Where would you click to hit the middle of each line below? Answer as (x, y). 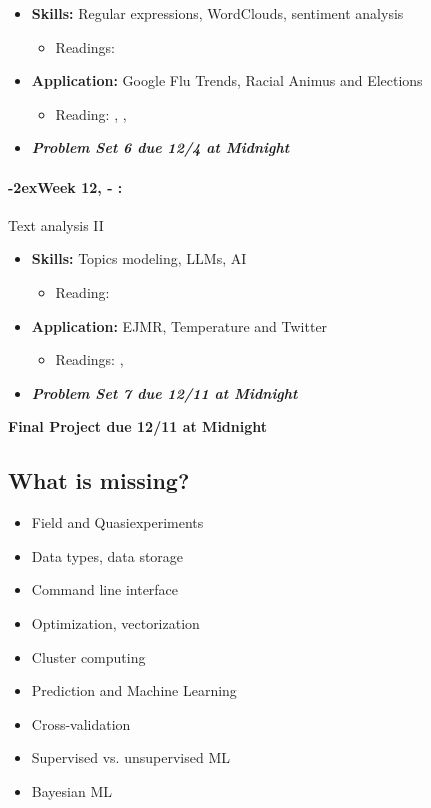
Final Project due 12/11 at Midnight (138, 426)
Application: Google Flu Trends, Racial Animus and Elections (227, 80)
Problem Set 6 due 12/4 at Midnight (160, 147)
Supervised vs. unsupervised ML (130, 757)
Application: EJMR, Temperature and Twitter (179, 325)
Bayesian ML (71, 790)
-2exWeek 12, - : (65, 186)
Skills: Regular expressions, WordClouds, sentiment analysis (217, 13)
